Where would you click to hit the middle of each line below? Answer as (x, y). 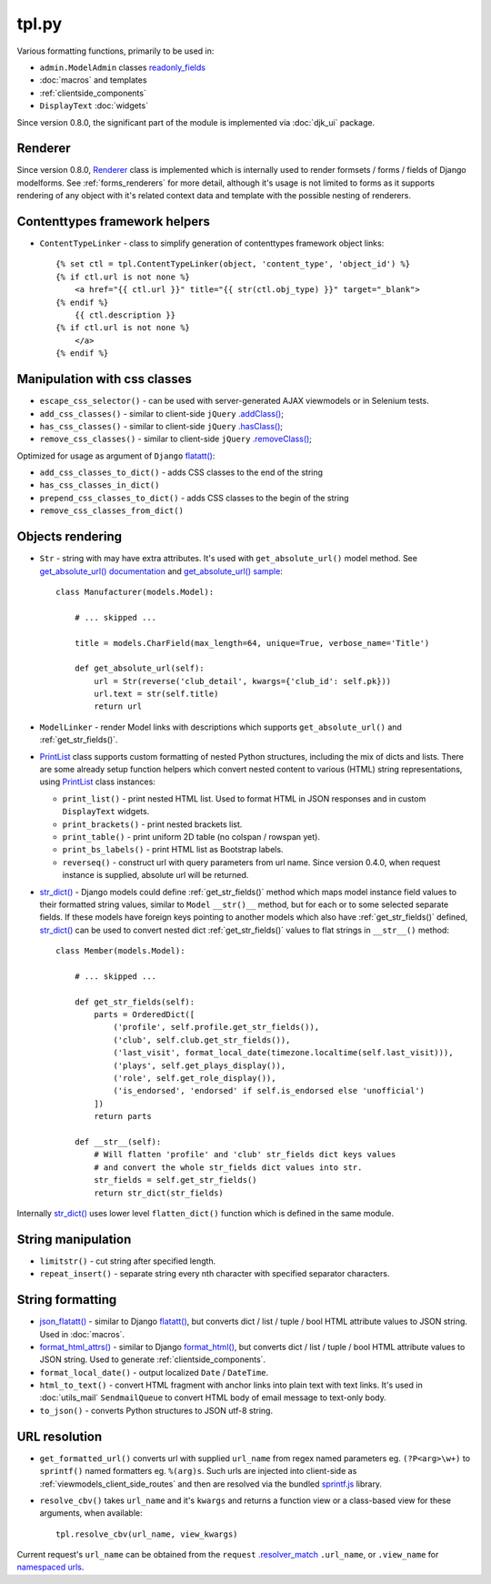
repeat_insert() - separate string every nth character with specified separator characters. (215, 1274)
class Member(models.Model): (120, 951)
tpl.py (40, 24)
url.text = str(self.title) (156, 694)
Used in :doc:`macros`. (82, 1334)
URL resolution (60, 1436)
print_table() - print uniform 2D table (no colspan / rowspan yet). (191, 836)
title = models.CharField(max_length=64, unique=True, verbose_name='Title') (252, 643)
